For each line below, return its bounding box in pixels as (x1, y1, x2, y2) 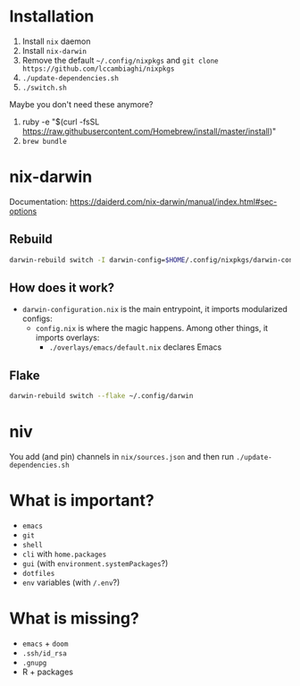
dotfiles (21, 569, 55, 578)
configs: (21, 313, 54, 324)
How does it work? (9, 280, 115, 295)
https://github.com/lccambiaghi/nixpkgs (21, 64, 175, 73)
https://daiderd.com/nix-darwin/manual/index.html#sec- (70, 196, 278, 207)
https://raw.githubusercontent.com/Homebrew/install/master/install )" (21, 125, 277, 136)
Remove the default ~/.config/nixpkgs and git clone (21, 55, 219, 65)
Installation (9, 6, 95, 27)
